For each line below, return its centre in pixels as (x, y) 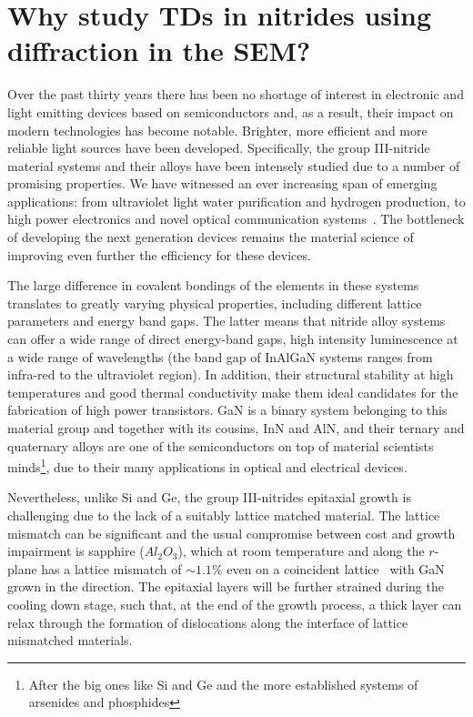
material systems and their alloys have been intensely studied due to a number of (234, 165)
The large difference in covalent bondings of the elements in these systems (213, 285)
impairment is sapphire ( (76, 551)
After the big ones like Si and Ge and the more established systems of (223, 684)
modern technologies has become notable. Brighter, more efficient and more (217, 130)
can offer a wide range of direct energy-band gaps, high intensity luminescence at (233, 339)
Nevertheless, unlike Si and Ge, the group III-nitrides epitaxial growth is (209, 497)
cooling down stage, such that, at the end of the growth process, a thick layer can (235, 604)
